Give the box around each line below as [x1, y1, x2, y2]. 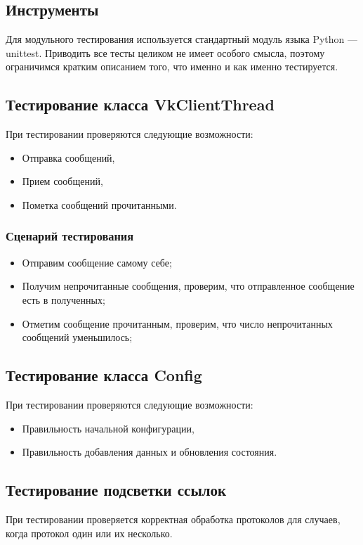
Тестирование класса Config [6, 364, 202, 386]
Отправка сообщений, [22, 150, 115, 165]
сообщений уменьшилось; [22, 330, 133, 345]
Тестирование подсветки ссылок [6, 479, 227, 501]
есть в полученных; [22, 292, 105, 307]
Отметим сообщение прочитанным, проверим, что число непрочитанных [22, 316, 333, 331]
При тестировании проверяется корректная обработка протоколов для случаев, [6, 511, 341, 526]
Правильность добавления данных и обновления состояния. [22, 444, 277, 459]
